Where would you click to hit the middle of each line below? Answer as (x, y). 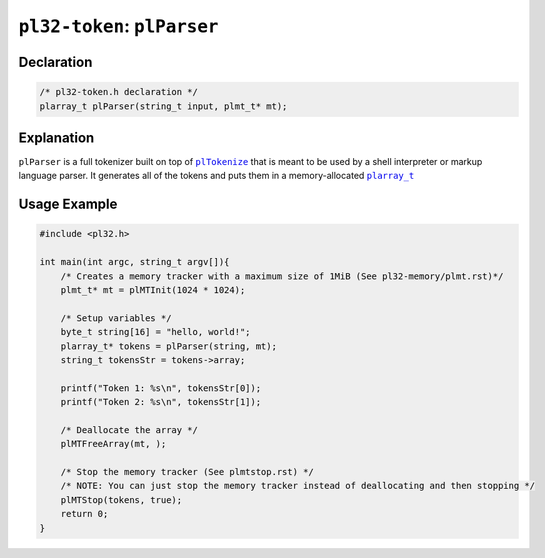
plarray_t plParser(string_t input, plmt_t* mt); (163, 106)
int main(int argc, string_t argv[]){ (134, 262)
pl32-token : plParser (118, 26)
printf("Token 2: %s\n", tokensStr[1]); (161, 402)
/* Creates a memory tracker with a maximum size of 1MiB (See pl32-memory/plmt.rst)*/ (282, 276)
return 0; (84, 514)
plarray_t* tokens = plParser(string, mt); (168, 346)
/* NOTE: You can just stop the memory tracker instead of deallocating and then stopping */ (297, 486)
